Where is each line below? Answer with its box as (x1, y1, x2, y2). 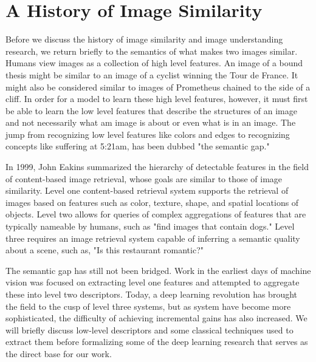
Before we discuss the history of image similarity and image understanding (5, 33, 283, 46)
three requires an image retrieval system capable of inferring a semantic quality (5, 231, 300, 244)
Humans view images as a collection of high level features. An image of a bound (5, 56, 303, 69)
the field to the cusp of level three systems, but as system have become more (5, 299, 291, 312)
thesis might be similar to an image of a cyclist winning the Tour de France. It (5, 68, 298, 81)
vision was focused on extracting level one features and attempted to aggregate (5, 276, 300, 289)
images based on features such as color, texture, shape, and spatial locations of (5, 196, 299, 208)
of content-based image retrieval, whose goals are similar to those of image (5, 172, 283, 185)
